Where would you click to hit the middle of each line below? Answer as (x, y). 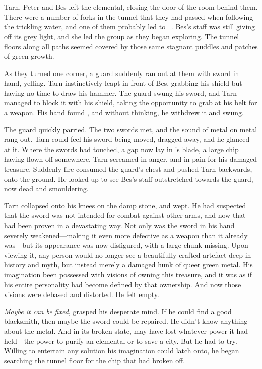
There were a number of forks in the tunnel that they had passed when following (129, 16)
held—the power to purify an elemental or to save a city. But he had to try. (121, 341)
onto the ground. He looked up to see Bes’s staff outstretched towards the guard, (129, 178)
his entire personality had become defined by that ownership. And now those (123, 284)
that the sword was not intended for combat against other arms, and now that (125, 215)
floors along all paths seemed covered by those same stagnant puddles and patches (131, 46)
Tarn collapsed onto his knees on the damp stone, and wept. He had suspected (125, 205)
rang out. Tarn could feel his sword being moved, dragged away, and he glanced (127, 139)
